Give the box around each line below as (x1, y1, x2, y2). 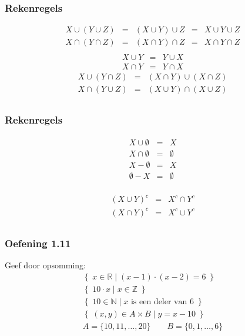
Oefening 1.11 (5, 235, 71, 250)
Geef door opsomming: (5, 259, 86, 271)
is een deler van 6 (130, 297, 194, 306)
